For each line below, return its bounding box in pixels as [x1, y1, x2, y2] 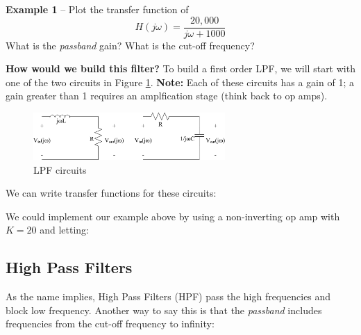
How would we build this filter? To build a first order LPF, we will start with [6, 61, 355, 76]
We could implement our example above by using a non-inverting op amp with [6, 209, 340, 223]
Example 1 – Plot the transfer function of [6, 2, 189, 16]
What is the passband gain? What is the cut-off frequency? [6, 38, 255, 52]
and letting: [40, 222, 90, 237]
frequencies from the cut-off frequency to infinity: [6, 316, 215, 331]
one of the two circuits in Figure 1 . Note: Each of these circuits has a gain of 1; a [6, 74, 354, 89]
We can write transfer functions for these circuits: [6, 186, 217, 200]
